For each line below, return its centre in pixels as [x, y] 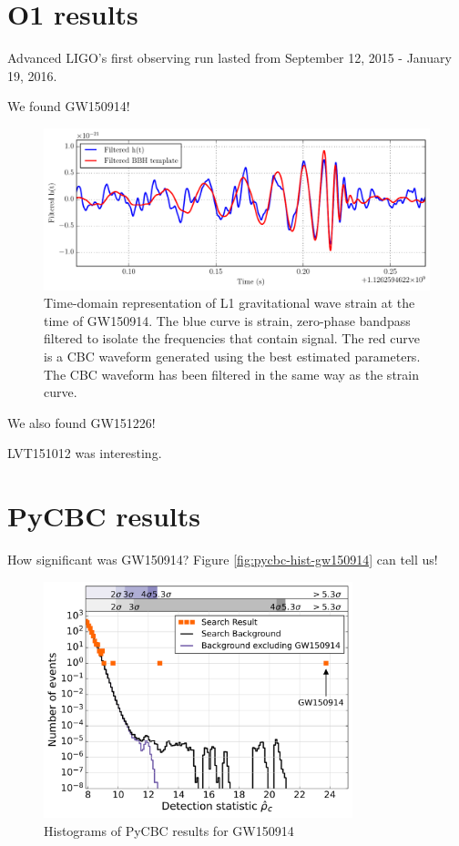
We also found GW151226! [82, 422]
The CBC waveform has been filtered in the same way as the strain [231, 374]
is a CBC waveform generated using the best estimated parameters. [232, 356]
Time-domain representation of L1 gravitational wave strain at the [229, 303]
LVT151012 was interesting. [85, 453]
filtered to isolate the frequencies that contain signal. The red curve [232, 338]
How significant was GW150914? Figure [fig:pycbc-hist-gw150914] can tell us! [223, 559]
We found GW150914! [69, 106]
